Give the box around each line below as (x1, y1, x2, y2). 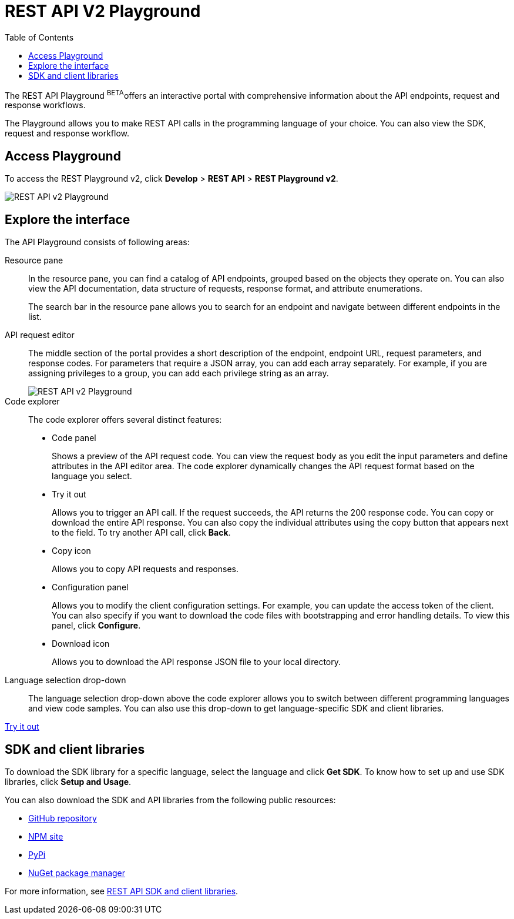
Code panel (52, 433, 96, 443)
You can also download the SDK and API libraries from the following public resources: (5, 794, 336, 805)
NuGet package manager (28, 867, 126, 878)
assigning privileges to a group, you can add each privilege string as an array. (28, 368, 329, 379)
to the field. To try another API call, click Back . (52, 527, 231, 538)
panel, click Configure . (52, 620, 141, 631)
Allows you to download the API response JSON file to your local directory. (52, 657, 341, 667)
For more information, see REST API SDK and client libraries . (5, 885, 238, 896)
